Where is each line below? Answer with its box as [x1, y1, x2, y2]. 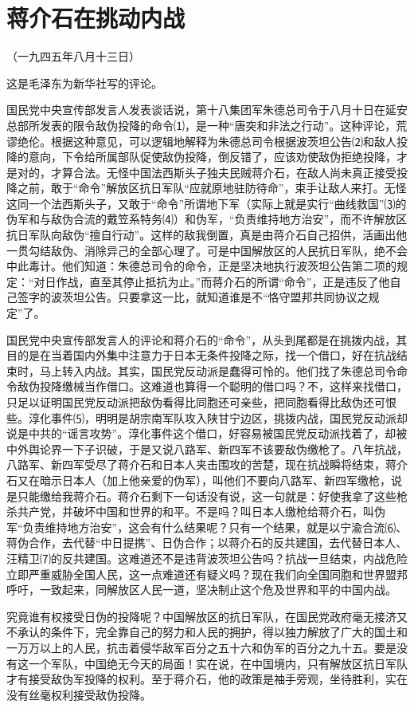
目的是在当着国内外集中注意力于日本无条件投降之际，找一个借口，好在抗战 [6, 347, 396, 364]
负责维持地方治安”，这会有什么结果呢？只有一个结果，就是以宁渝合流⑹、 [22, 518, 408, 535]
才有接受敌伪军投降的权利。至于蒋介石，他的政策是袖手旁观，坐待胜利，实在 [6, 671, 408, 687]
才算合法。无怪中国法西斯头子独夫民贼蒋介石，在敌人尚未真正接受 [50, 163, 396, 180]
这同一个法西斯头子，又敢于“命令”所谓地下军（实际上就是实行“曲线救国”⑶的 [6, 195, 407, 211]
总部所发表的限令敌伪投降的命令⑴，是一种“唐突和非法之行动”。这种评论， [6, 116, 396, 133]
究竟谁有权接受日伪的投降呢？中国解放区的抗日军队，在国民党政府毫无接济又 [6, 608, 408, 624]
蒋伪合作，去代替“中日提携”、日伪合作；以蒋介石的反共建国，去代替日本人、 [6, 534, 408, 551]
